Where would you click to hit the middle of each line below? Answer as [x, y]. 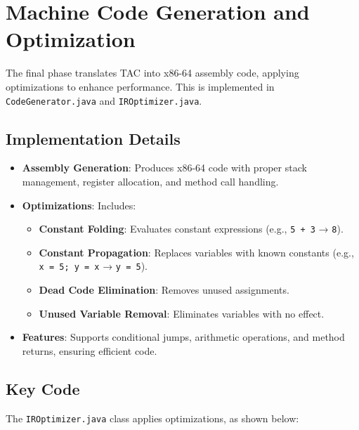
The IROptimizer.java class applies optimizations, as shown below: [152, 418]
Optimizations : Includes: [79, 205]
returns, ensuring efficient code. [90, 350]
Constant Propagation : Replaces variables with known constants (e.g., [196, 252]
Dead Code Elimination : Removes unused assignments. [164, 290]
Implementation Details [93, 138]
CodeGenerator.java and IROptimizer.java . [104, 100]
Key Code [43, 388]
